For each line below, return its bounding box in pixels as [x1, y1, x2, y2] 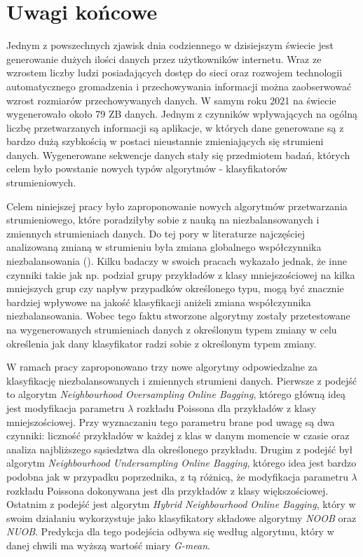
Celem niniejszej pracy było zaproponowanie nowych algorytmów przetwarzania [6, 198, 348, 213]
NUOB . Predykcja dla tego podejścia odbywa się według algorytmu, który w [6, 524, 334, 539]
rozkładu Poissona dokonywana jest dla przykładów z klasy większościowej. [6, 483, 329, 497]
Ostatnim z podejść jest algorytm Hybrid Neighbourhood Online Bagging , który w [6, 497, 356, 511]
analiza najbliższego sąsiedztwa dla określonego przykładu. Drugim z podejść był [6, 441, 353, 456]
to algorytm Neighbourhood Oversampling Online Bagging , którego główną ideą [6, 387, 345, 401]
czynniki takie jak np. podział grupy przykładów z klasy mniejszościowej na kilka [6, 267, 355, 282]
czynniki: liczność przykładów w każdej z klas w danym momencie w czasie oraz [6, 428, 350, 443]
